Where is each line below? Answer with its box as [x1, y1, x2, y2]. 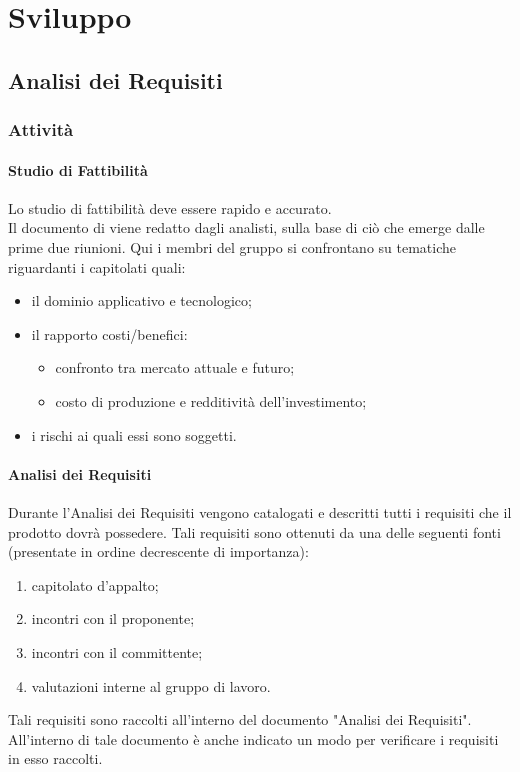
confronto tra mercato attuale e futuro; [55, 357, 295, 378]
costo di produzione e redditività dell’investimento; [55, 390, 367, 411]
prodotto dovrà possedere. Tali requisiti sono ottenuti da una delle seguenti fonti [8, 521, 501, 542]
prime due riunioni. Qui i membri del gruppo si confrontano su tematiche [8, 236, 456, 257]
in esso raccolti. [8, 748, 103, 769]
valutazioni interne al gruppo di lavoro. [31, 675, 271, 696]
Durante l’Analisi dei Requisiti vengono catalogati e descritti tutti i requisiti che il [8, 501, 512, 522]
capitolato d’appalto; [31, 574, 159, 595]
